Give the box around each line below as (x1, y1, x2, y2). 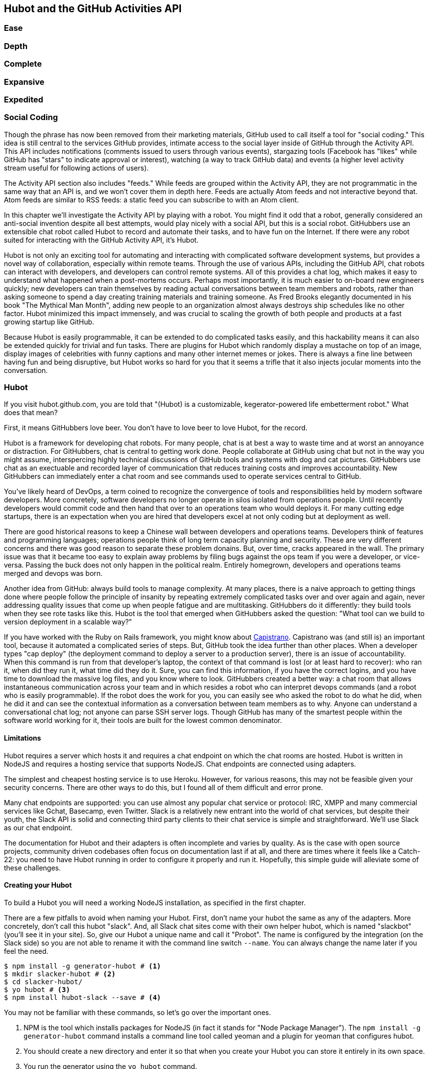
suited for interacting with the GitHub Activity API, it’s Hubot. (4, 235, 199, 244)
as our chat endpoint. (4, 823, 73, 832)
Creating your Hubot (4, 881, 72, 890)
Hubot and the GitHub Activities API (4, 2, 182, 15)
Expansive (4, 76, 45, 87)
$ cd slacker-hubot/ (4, 977, 83, 986)
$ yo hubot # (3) (4, 985, 70, 994)
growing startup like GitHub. (4, 317, 95, 326)
